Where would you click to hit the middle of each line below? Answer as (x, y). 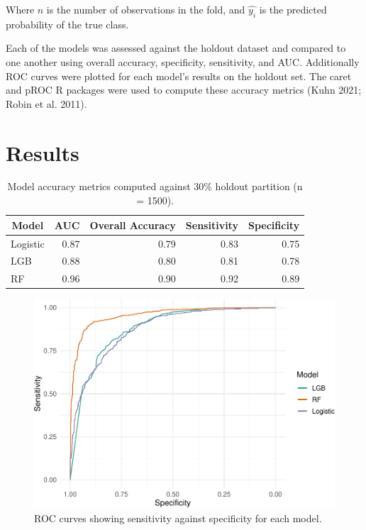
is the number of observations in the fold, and (146, 9)
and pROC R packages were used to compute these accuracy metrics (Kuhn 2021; (184, 90)
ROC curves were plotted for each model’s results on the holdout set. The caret (179, 76)
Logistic (28, 243)
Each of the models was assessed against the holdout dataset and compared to (176, 48)
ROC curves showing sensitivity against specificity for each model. (178, 518)
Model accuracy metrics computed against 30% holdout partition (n (155, 186)
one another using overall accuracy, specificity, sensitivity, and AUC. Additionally (183, 61)
